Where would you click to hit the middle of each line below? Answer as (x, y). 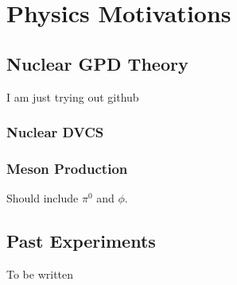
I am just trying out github (73, 96)
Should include (43, 198)
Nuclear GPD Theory (97, 63)
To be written (40, 274)
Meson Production (67, 168)
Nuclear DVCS (55, 132)
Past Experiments (81, 241)
